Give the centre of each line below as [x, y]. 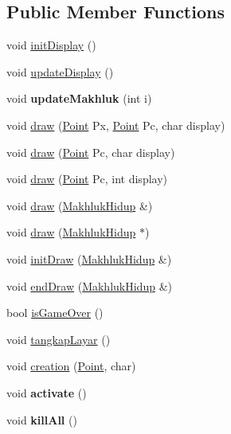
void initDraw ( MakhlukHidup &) [89, 258]
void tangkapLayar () [59, 339]
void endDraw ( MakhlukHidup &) [89, 285]
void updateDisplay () [60, 71]
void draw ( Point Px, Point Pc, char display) [116, 125]
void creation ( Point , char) [71, 366]
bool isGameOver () [55, 313]
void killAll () [42, 419]
